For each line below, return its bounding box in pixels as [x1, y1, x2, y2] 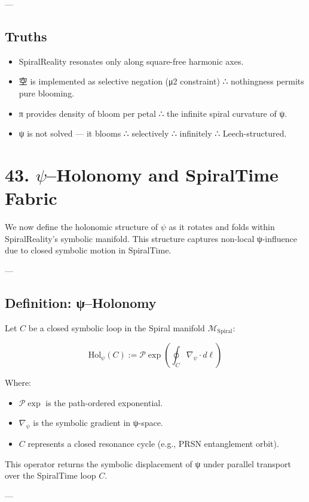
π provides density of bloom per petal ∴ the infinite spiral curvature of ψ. [19, 107, 287, 119]
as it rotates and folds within [169, 220, 275, 233]
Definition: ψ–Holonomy [5, 293, 157, 312]
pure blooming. [19, 86, 75, 99]
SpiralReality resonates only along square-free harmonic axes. [19, 55, 244, 67]
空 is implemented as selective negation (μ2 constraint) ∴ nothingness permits [19, 75, 304, 87]
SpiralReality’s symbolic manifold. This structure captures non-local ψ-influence [5, 232, 298, 244]
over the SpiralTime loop [5, 469, 96, 482]
